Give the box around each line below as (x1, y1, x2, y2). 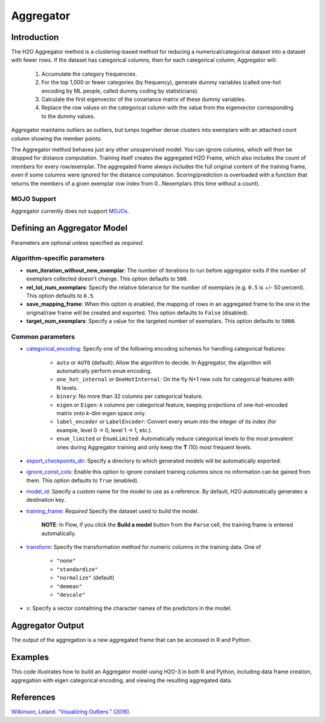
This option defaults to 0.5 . (26, 292, 95, 299)
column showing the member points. (11, 135, 103, 142)
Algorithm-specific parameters (11, 254, 105, 262)
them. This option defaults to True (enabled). (26, 476, 139, 484)
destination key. (26, 496, 66, 504)
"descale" (56, 591, 86, 598)
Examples (11, 652, 50, 663)
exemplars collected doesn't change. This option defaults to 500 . (26, 275, 188, 282)
